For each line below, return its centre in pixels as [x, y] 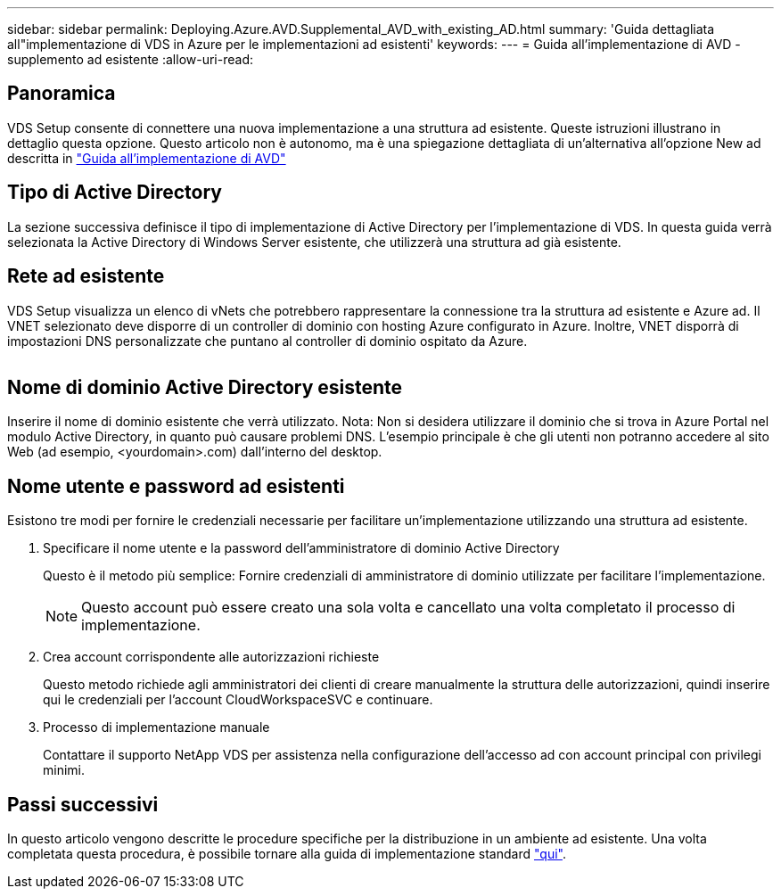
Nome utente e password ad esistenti [176, 486]
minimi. [64, 770]
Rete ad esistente [86, 276]
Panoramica [62, 94]
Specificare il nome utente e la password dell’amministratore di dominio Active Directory [301, 548]
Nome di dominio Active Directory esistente [205, 387]
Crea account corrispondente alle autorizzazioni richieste [211, 657]
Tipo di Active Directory [115, 193]
